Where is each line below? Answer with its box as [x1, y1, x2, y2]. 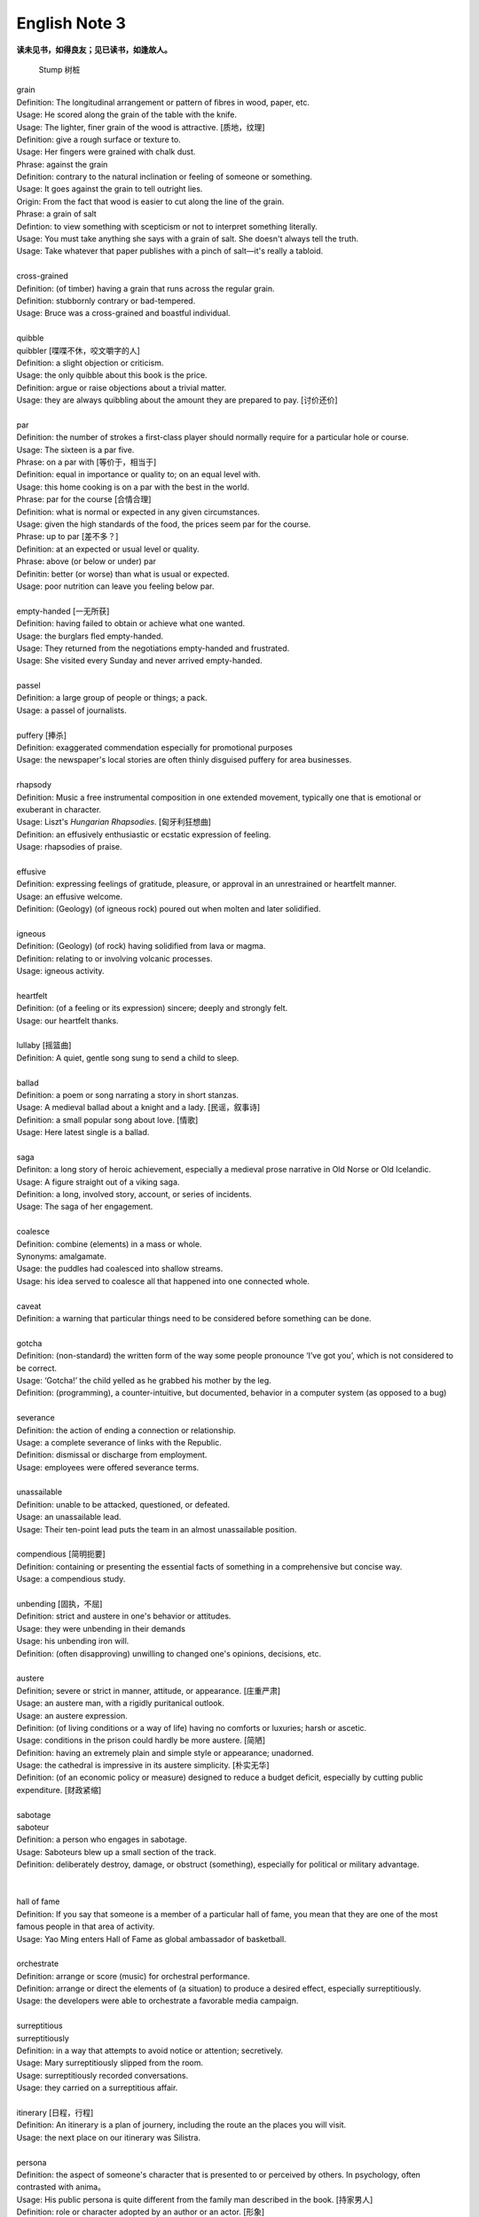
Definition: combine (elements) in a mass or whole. [16, 1238, 202, 1250]
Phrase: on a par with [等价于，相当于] [16, 457, 157, 467]
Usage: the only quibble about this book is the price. [16, 370, 208, 380]
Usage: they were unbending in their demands [16, 1623, 186, 1633]
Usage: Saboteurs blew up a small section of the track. [16, 1846, 216, 1857]
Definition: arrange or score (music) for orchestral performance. [16, 1970, 250, 1981]
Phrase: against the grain [16, 159, 108, 169]
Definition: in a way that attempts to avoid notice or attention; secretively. [16, 2045, 284, 2056]
